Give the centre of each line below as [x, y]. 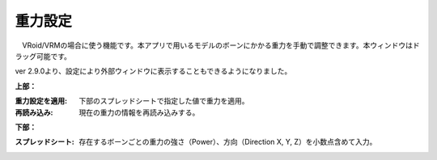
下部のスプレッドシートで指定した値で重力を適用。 [164, 101]
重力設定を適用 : [41, 101]
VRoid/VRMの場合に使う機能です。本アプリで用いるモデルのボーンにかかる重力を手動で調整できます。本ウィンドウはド [221, 45]
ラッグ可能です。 [43, 56]
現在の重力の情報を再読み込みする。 [139, 112]
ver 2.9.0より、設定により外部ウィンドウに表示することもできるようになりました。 [153, 71]
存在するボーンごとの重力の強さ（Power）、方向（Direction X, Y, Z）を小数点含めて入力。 [228, 142]
